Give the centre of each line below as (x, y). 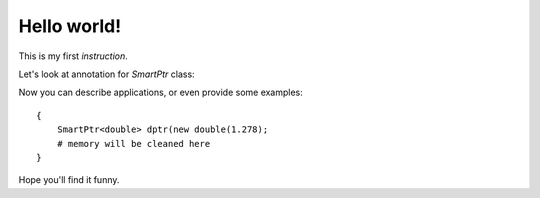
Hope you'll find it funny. (69, 180)
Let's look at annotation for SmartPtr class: (106, 74)
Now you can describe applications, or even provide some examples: (161, 92)
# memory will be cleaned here (133, 143)
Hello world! (70, 26)
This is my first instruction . (73, 56)
